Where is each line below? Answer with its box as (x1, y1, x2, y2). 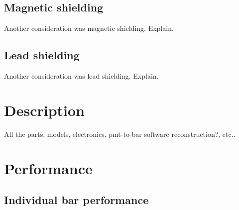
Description (4, 100, 85, 120)
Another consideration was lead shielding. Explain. (4, 71, 159, 81)
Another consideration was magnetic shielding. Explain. (4, 23, 174, 33)
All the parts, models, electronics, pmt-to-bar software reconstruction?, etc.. (4, 128, 236, 139)
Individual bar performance (4, 192, 149, 208)
